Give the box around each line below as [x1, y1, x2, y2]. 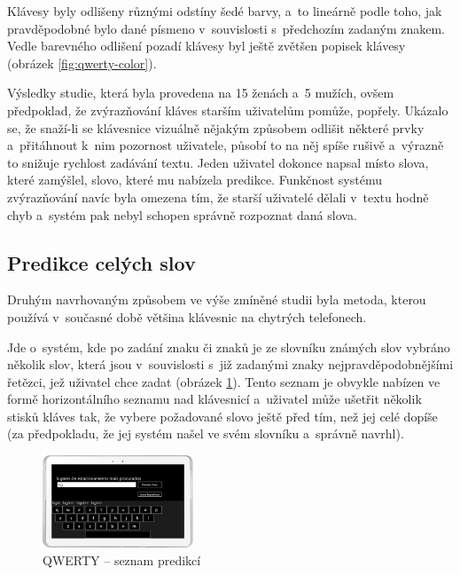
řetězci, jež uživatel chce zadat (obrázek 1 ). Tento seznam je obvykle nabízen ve [7, 372, 441, 390]
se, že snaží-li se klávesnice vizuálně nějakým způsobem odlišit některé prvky [7, 118, 425, 137]
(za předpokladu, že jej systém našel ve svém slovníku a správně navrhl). [7, 424, 404, 443]
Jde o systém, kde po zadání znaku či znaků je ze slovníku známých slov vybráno [7, 337, 450, 356]
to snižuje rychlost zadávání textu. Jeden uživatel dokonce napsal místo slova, [7, 153, 429, 171]
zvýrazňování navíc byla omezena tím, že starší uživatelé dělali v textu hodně [7, 187, 429, 206]
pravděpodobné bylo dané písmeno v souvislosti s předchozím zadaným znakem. [7, 19, 445, 37]
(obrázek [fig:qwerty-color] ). [7, 53, 157, 72]
